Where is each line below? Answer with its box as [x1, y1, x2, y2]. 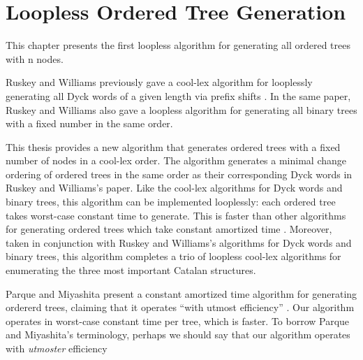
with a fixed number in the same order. [6, 116, 173, 131]
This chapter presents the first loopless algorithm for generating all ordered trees [6, 38, 350, 52]
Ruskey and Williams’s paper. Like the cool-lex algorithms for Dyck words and [6, 180, 343, 195]
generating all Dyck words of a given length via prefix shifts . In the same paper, [6, 88, 351, 103]
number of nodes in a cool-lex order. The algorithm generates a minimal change [6, 153, 346, 168]
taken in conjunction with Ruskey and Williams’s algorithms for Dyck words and [6, 235, 352, 250]
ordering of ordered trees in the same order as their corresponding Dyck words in [6, 166, 353, 181]
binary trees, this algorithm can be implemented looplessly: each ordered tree [6, 194, 336, 209]
